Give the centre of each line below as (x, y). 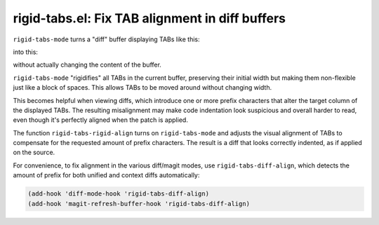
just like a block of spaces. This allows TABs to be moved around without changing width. (142, 88)
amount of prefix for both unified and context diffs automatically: (106, 175)
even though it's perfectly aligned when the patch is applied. (101, 120)
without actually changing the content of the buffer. (87, 65)
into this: (26, 52)
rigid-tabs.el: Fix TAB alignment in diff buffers (149, 18)
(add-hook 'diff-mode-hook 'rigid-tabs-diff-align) (119, 194)
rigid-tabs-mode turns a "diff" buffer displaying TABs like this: (106, 39)
